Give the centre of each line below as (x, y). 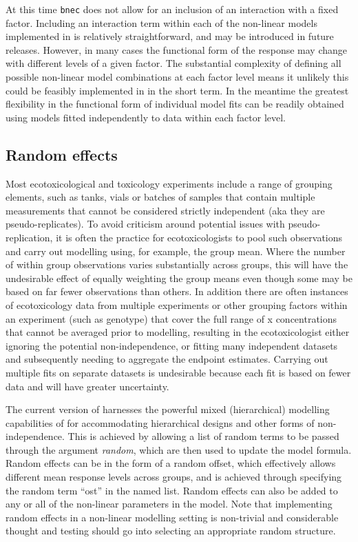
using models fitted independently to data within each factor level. (146, 117)
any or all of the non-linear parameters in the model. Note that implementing (169, 504)
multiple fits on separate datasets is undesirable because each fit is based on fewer (178, 372)
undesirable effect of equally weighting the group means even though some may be (179, 278)
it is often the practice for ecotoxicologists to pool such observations (199, 237)
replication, (29, 237)
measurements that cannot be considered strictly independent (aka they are (165, 210)
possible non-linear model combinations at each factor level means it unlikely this (177, 77)
